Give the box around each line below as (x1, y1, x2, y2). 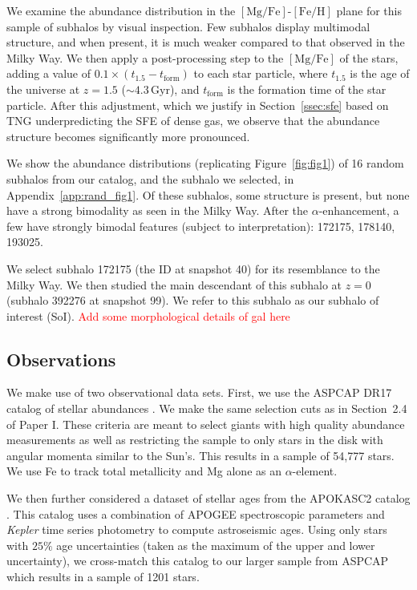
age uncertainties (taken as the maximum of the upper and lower (56, 536, 375, 553)
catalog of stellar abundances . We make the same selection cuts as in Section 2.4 (6, 400, 407, 417)
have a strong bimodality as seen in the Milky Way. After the (6, 202, 308, 219)
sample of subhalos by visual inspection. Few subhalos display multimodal (6, 18, 370, 34)
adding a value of (6, 65, 91, 82)
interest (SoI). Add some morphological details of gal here (6, 307, 290, 324)
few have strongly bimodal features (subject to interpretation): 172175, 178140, (6, 217, 395, 234)
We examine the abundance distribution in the (6, 2, 236, 18)
